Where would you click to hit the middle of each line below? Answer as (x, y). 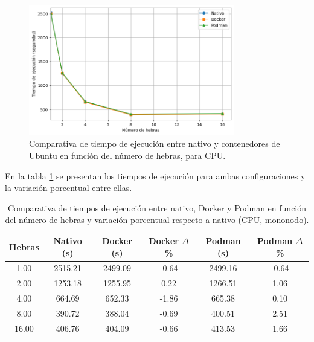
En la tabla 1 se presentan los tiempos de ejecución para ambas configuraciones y (155, 176)
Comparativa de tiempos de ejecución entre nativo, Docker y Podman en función (157, 208)
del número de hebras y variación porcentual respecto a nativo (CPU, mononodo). (157, 220)
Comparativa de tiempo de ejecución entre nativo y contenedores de (155, 144)
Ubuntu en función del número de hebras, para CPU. (127, 156)
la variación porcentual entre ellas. (69, 188)
